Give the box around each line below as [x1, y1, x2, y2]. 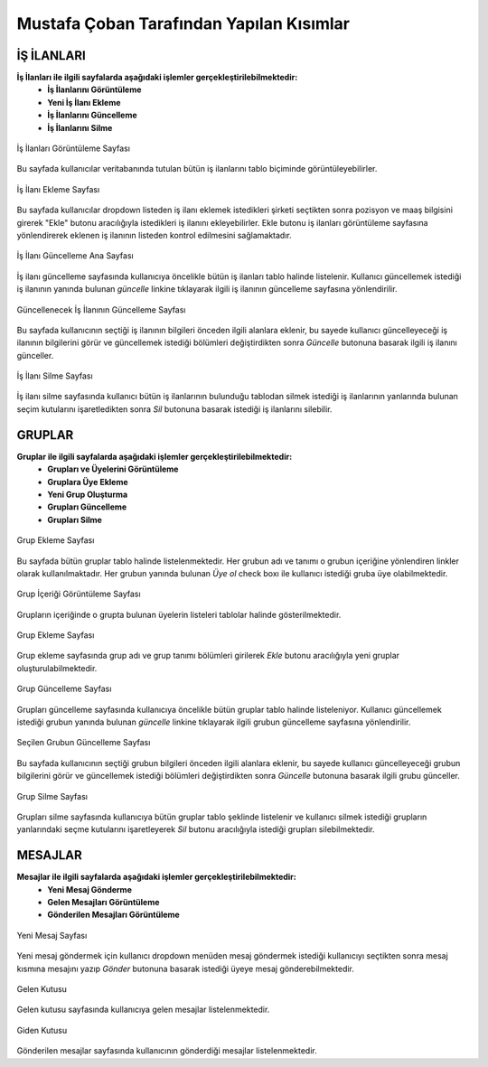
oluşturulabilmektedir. [16, 662, 98, 673]
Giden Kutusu [16, 1025, 68, 1035]
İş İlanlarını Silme [47, 122, 113, 133]
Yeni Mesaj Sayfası [16, 930, 88, 941]
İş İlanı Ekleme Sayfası [16, 183, 100, 194]
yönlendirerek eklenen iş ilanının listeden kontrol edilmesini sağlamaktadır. [16, 229, 293, 240]
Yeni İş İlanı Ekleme [47, 97, 121, 108]
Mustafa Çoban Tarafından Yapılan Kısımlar [16, 14, 351, 33]
